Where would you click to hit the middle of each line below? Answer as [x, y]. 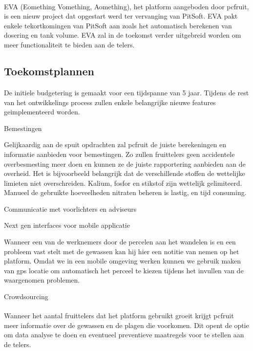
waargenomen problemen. [42, 280]
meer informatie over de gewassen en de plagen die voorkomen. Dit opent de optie [126, 325]
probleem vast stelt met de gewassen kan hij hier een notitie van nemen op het [122, 251]
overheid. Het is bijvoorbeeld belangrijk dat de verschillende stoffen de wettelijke [125, 173]
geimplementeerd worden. [42, 112]
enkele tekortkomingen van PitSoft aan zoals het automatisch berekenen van [118, 25]
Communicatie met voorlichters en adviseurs [70, 208]
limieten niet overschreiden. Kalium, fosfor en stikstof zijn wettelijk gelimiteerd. [123, 183]
